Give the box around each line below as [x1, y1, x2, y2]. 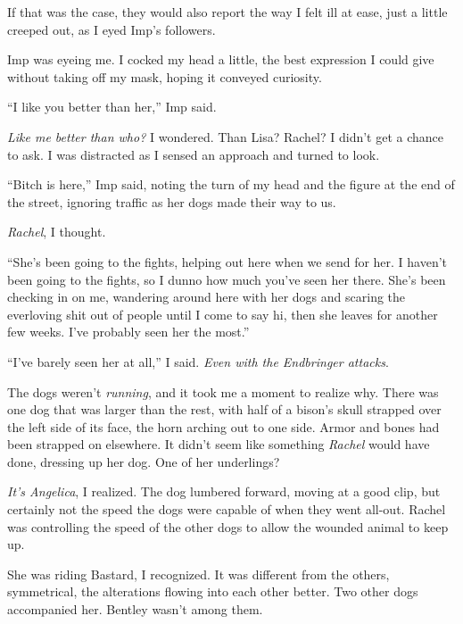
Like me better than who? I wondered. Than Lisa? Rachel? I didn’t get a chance [7, 127, 444, 146]
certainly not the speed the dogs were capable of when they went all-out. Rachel [7, 500, 446, 519]
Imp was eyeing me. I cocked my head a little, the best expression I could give [7, 50, 434, 69]
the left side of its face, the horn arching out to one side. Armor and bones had [7, 417, 440, 436]
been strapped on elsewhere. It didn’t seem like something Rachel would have [7, 435, 430, 453]
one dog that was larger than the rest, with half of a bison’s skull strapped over [7, 400, 442, 419]
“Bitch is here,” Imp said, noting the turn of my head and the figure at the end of [7, 175, 455, 194]
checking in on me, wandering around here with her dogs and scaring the [7, 287, 406, 306]
